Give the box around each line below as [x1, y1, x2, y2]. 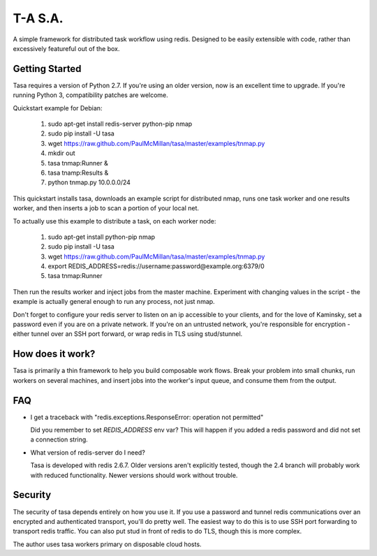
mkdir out [47, 149, 76, 157]
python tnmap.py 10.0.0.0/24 [47, 178, 131, 186]
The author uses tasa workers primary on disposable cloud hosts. [13, 540, 202, 548]
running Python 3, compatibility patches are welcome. [13, 91, 169, 99]
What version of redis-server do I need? [30, 448, 146, 457]
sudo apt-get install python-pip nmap [47, 233, 156, 241]
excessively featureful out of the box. [13, 44, 120, 52]
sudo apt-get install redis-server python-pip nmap [47, 119, 193, 129]
